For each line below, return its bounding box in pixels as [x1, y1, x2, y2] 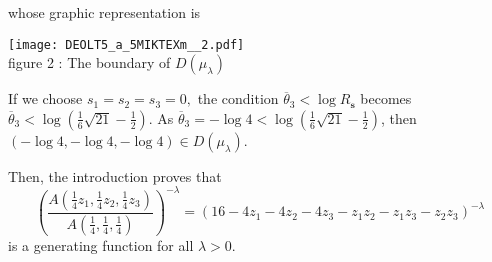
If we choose [8, 88, 83, 109]
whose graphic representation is [8, 2, 201, 22]
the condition [197, 88, 279, 109]
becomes [360, 88, 412, 109]
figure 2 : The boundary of [8, 52, 171, 73]
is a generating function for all [8, 234, 194, 255]
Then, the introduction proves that [8, 165, 222, 186]
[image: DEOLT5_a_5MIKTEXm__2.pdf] [8, 37, 245, 52]
